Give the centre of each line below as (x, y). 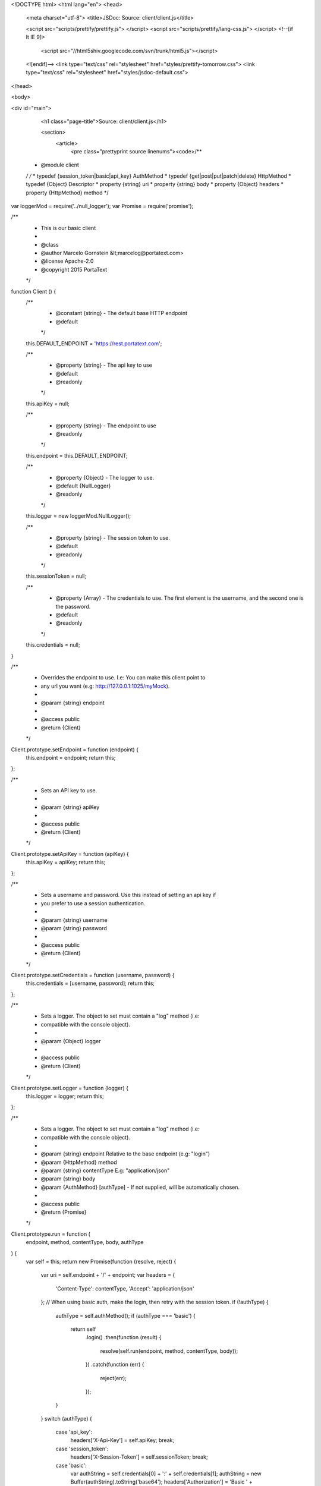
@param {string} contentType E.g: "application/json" (105, 1170)
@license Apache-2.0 (67, 261)
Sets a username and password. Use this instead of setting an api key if (128, 895)
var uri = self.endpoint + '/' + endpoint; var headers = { (108, 1275)
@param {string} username (74, 920)
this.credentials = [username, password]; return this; (90, 983)
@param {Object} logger (71, 1041)
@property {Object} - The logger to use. (105, 477)
